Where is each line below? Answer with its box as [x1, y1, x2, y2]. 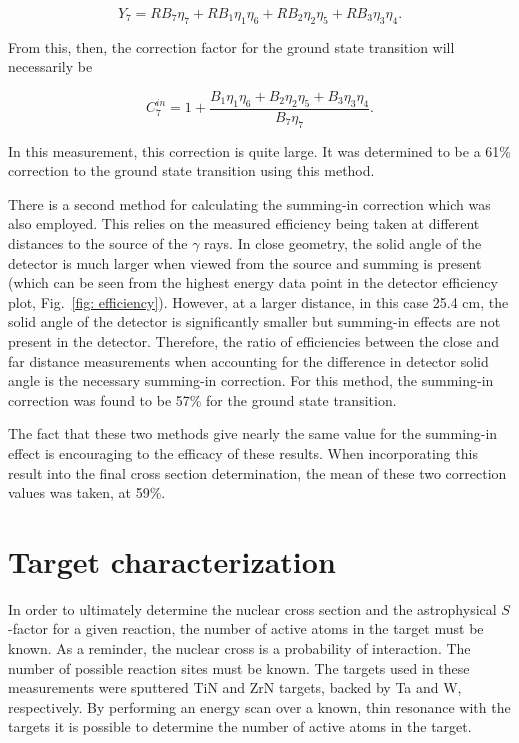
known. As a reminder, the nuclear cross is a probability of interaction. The [8, 638, 471, 659]
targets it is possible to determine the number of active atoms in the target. [8, 716, 472, 737]
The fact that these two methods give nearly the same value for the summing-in [8, 423, 498, 444]
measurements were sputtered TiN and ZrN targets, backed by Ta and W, [8, 677, 462, 698]
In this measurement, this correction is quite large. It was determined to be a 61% [8, 140, 511, 161]
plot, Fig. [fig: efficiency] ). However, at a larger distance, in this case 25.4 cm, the [8, 291, 509, 312]
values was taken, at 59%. [8, 482, 166, 503]
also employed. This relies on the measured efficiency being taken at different [8, 213, 480, 234]
